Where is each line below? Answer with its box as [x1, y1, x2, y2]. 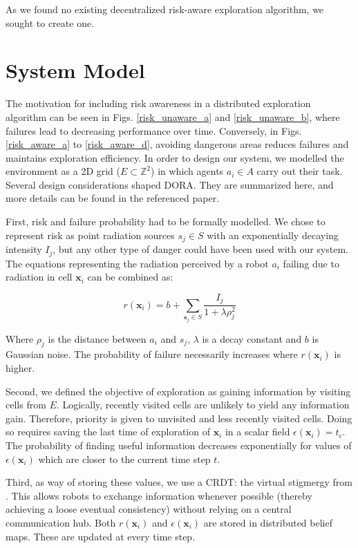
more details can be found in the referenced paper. [6, 191, 220, 205]
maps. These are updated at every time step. [6, 529, 196, 543]
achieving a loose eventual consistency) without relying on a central [6, 502, 292, 516]
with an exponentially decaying [207, 227, 339, 242]
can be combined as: [87, 270, 173, 284]
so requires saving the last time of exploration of [6, 424, 210, 439]
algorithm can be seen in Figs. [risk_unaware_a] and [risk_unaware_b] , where [6, 109, 340, 124]
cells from [6, 397, 46, 412]
